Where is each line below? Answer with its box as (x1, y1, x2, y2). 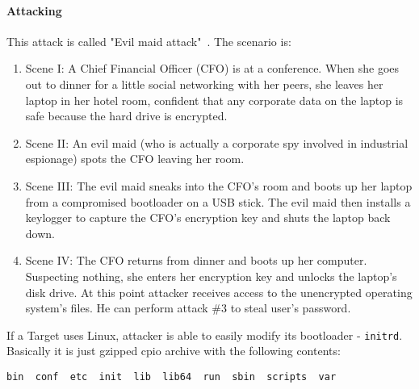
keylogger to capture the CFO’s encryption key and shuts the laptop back (25, 209, 391, 226)
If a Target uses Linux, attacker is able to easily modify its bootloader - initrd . (6, 326, 403, 343)
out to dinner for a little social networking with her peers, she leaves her (25, 75, 383, 92)
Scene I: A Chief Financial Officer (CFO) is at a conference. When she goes (25, 60, 400, 77)
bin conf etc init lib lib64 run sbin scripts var (6, 370, 337, 383)
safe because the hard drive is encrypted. (25, 107, 228, 124)
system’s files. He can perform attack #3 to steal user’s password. (25, 299, 351, 316)
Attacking (6, 2, 62, 19)
